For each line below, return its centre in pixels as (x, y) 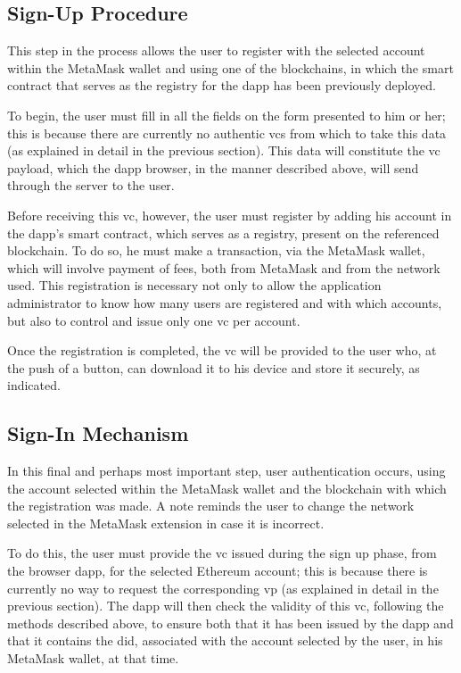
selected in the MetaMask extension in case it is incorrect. (166, 523)
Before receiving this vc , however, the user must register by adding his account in (230, 215)
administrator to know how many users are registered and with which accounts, (225, 302)
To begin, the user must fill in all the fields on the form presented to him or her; (226, 115)
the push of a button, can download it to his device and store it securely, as (214, 367)
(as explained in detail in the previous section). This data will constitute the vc (224, 150)
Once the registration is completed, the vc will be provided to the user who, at (222, 350)
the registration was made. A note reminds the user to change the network (211, 506)
